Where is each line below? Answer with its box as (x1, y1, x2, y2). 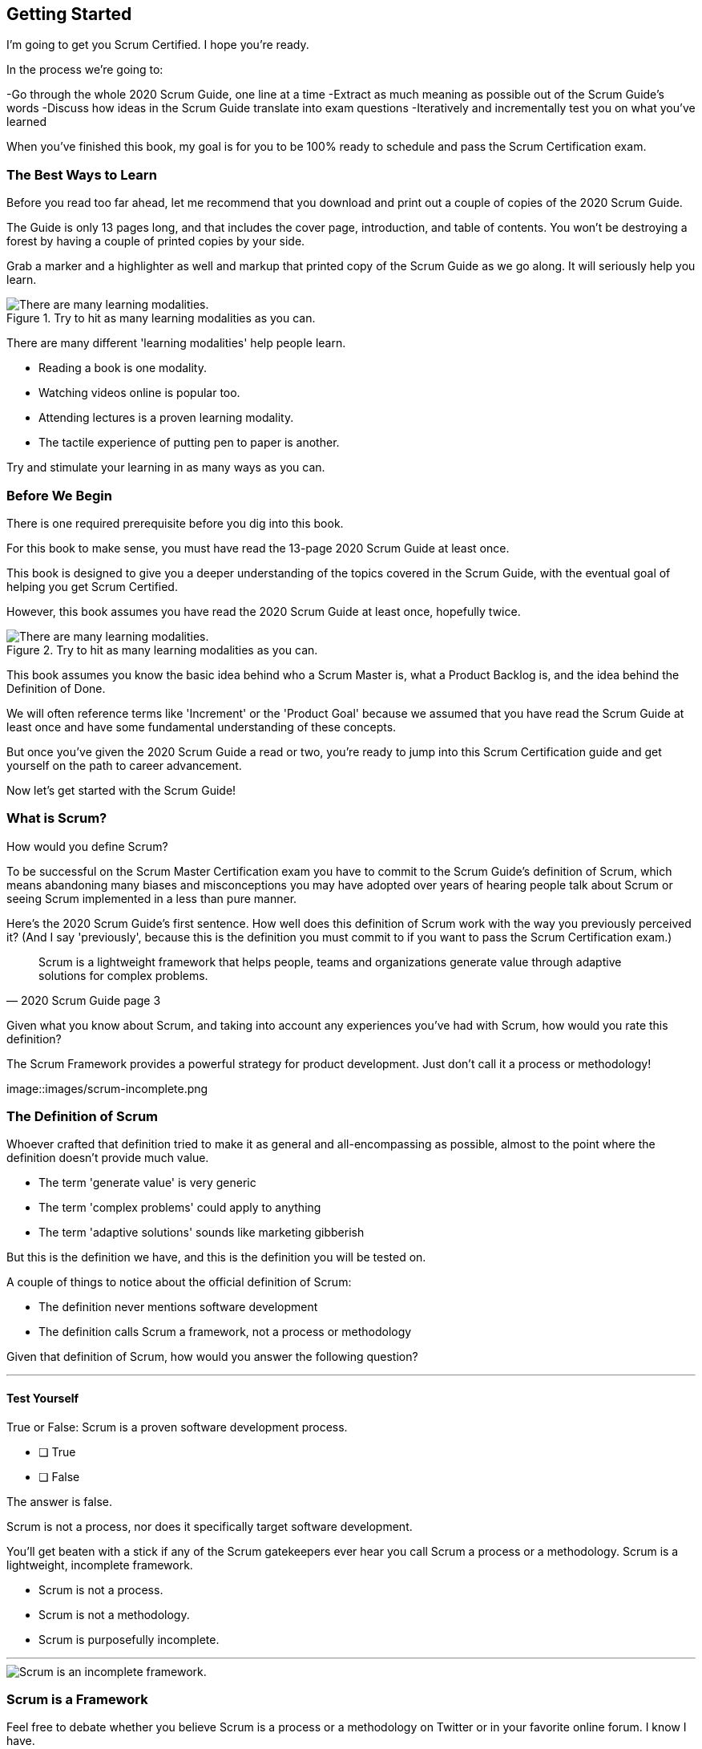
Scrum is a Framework (6, 1691, 148, 1708)
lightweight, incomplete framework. (6, 1557, 193, 1572)
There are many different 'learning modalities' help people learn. (6, 336, 346, 350)
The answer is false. (6, 1494, 113, 1508)
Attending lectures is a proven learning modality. (38, 411, 294, 425)
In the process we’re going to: (6, 63, 163, 77)
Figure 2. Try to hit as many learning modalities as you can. (6, 642, 318, 657)
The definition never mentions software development (38, 1300, 318, 1314)
